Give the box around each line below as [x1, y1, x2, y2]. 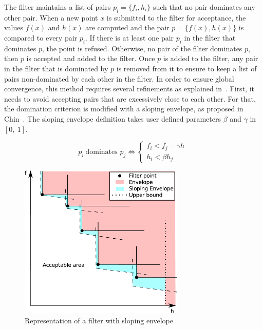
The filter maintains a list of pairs [4, 2, 111, 12]
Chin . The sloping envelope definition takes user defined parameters [4, 113, 221, 124]
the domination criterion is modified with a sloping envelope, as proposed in [4, 103, 244, 114]
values [4, 22, 24, 33]
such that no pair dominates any [153, 2, 255, 12]
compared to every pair [4, 32, 78, 43]
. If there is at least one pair [85, 32, 174, 43]
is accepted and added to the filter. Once [26, 53, 155, 64]
